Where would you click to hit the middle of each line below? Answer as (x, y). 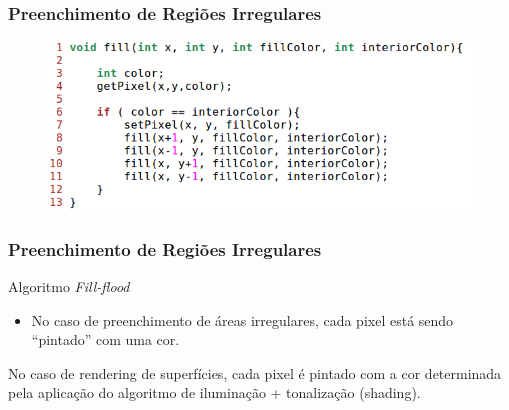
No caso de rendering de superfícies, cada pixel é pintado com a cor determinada (255, 372)
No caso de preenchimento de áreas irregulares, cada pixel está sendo (242, 319)
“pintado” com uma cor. (105, 339)
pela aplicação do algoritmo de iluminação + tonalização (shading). (214, 392)
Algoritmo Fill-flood (69, 285)
